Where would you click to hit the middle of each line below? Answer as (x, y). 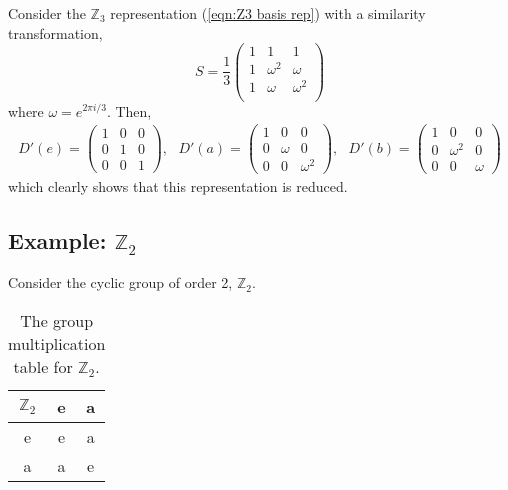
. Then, (129, 110)
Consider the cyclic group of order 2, (120, 282)
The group (57, 320)
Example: (57, 240)
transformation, (55, 32)
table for (43, 366)
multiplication (57, 343)
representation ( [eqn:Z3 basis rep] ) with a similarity (268, 13)
